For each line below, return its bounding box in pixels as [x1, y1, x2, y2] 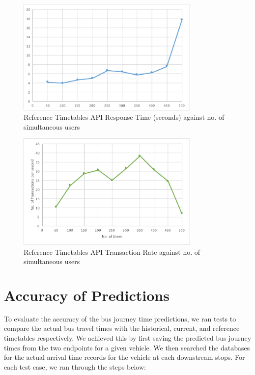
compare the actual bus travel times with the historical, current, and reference [4, 323, 240, 333]
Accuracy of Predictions [4, 285, 170, 305]
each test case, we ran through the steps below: [4, 361, 146, 372]
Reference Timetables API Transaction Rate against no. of [24, 246, 200, 257]
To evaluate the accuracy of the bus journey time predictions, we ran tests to [4, 313, 236, 323]
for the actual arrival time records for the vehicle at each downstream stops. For [4, 352, 245, 362]
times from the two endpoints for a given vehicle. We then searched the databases [4, 342, 250, 352]
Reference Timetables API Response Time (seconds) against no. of [24, 112, 225, 122]
